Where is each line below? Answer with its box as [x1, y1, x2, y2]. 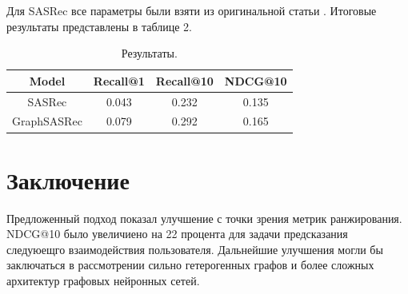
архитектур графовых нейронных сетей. [6, 272, 200, 289]
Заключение [6, 163, 130, 196]
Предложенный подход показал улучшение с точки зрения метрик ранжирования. [6, 209, 402, 226]
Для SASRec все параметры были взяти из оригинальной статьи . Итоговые [6, 2, 377, 18]
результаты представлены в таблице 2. [6, 18, 193, 34]
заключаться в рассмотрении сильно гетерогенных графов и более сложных [6, 256, 374, 273]
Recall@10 [155, 72, 214, 89]
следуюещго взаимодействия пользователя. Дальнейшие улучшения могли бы [6, 240, 383, 257]
